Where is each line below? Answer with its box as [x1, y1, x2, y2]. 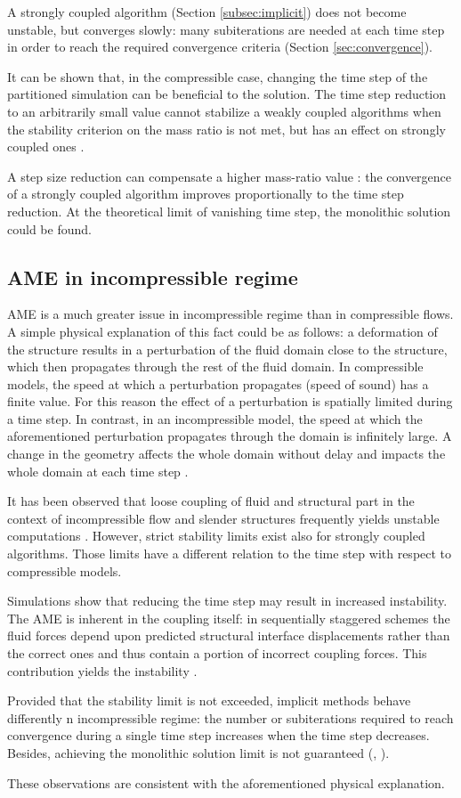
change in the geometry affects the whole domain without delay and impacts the [7, 444, 446, 463]
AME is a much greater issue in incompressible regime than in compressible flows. [7, 305, 454, 323]
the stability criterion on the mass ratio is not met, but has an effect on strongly [7, 119, 446, 138]
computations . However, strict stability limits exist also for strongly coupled [7, 526, 425, 545]
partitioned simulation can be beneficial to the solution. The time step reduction [7, 85, 447, 103]
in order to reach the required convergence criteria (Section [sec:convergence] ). [7, 37, 433, 56]
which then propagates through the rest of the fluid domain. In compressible [7, 357, 424, 376]
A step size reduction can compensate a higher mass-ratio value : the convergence [7, 167, 452, 185]
